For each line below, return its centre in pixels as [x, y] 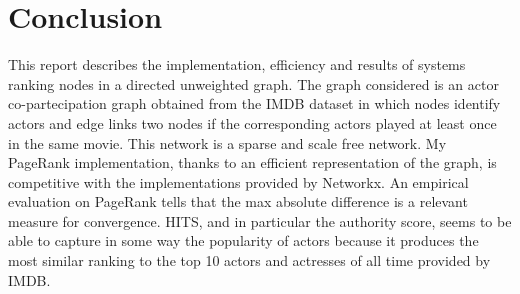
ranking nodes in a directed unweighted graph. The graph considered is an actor [253, 83]
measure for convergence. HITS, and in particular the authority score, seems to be [260, 220]
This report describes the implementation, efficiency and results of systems [237, 64]
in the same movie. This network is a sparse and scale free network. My [227, 142]
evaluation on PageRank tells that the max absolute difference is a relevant [238, 201]
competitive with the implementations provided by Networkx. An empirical [238, 181]
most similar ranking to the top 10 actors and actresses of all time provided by [249, 260]
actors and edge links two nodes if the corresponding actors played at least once [252, 122]
